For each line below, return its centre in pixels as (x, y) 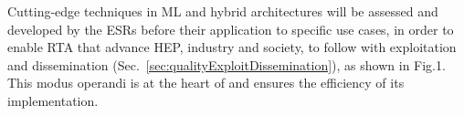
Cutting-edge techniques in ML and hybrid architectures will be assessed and (223, 11)
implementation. (53, 100)
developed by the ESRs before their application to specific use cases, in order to (231, 29)
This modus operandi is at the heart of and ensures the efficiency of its (206, 83)
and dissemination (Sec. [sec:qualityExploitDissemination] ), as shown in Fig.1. (227, 64)
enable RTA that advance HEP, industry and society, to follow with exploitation (232, 47)
